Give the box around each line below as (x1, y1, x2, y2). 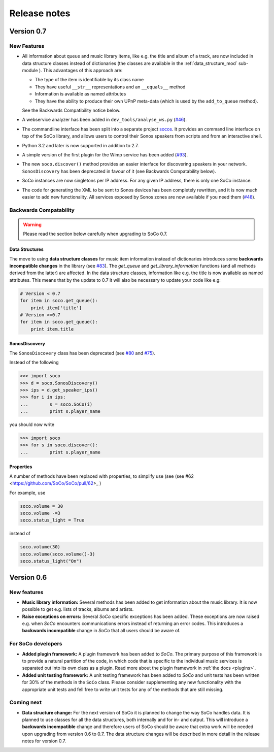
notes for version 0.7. (22, 738, 66, 744)
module (22, 68, 38, 74)
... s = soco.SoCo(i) (20, 401, 93, 407)
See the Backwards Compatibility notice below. (22, 107, 121, 114)
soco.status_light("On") (20, 559, 82, 564)
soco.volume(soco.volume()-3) (20, 551, 95, 557)
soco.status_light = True (20, 517, 85, 523)
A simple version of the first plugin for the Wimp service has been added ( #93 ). (22, 152, 188, 157)
